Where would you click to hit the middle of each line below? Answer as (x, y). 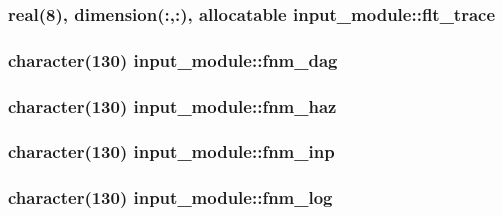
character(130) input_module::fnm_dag (173, 59)
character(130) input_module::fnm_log (170, 197)
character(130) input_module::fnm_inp (171, 151)
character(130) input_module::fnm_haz (172, 105)
